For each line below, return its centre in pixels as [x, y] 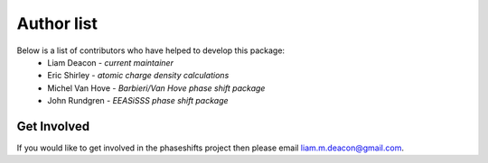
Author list [57, 23]
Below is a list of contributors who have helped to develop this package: [150, 50]
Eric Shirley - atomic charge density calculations [138, 76]
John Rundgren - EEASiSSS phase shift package [138, 101]
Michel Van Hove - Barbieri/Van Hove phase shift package [156, 88]
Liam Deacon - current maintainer [110, 62]
